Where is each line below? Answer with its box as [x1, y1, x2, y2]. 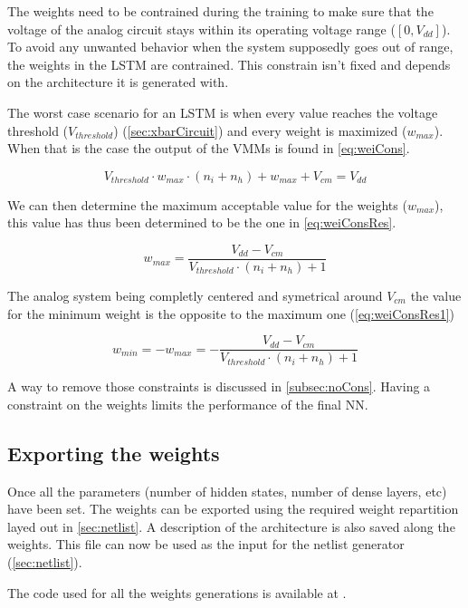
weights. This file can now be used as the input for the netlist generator [7, 535, 405, 554]
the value [410, 286, 462, 304]
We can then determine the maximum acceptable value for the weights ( [7, 195, 407, 214]
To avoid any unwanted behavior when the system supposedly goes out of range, [7, 37, 454, 56]
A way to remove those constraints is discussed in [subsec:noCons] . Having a [7, 377, 431, 396]
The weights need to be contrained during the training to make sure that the [7, 2, 434, 20]
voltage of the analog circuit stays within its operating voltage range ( [7, 19, 396, 38]
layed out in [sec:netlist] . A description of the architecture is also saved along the [7, 516, 455, 536]
